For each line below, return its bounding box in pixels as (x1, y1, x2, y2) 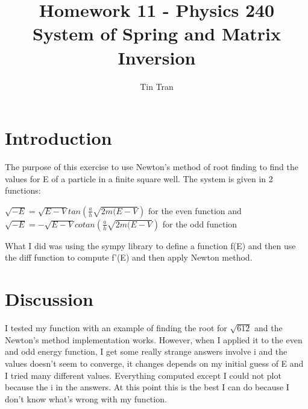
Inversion (118, 45, 196, 69)
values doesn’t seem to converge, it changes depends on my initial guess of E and (5, 357, 304, 369)
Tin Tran (140, 80, 174, 92)
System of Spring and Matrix (33, 21, 281, 46)
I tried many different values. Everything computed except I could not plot (5, 369, 281, 381)
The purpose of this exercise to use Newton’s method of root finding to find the (5, 160, 299, 173)
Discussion (5, 287, 93, 311)
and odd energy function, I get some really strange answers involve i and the (5, 345, 288, 358)
